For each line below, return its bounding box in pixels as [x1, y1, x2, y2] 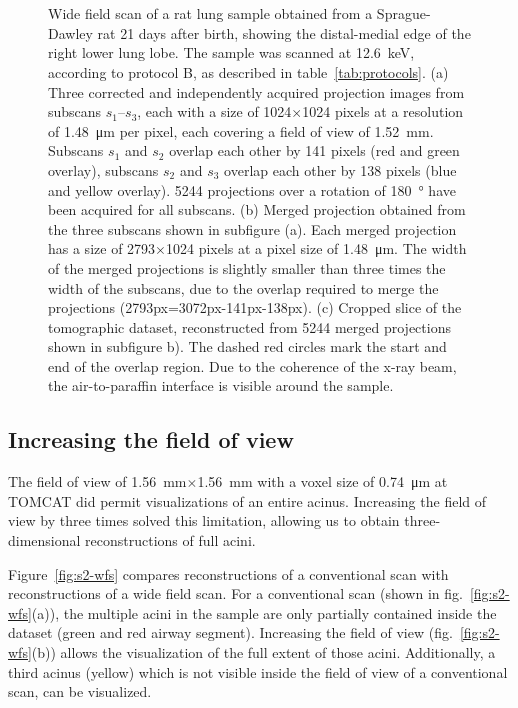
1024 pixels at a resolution [302, 101, 464, 122]
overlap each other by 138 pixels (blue [224, 159, 457, 180]
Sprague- [376, 3, 431, 24]
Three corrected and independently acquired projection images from [48, 81, 465, 102]
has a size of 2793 [48, 238, 156, 259]
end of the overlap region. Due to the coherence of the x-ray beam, [48, 355, 457, 376]
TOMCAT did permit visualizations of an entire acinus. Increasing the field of [8, 490, 487, 511]
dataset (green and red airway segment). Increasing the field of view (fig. [8, 622, 453, 643]
